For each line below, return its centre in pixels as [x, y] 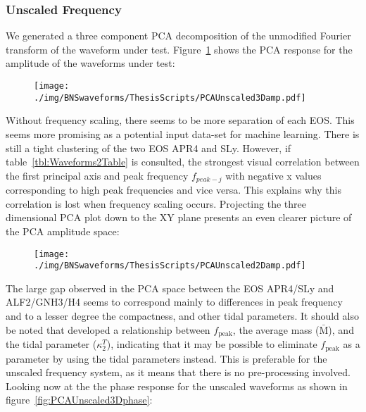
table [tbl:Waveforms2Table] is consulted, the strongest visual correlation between [183, 162]
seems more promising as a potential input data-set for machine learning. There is [183, 133]
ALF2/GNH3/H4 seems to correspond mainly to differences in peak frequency [174, 302]
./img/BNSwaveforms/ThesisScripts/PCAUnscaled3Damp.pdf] [170, 98]
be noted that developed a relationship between [108, 329]
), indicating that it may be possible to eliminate [212, 344]
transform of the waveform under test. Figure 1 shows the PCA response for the [179, 49]
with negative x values [273, 175]
